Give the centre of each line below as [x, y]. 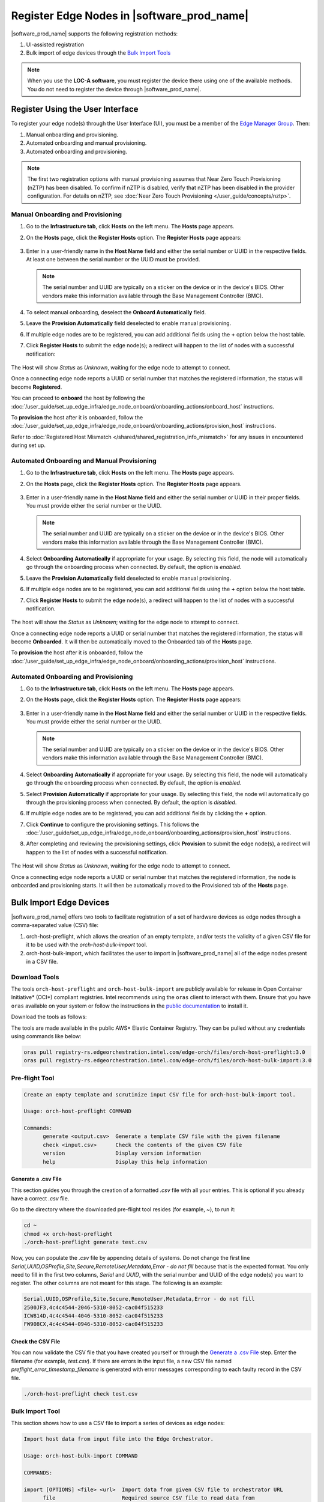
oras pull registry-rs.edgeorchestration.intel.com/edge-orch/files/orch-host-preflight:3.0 [164, 1052]
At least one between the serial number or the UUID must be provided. [113, 260]
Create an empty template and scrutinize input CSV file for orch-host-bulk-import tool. [160, 1094]
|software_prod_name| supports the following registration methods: [94, 34]
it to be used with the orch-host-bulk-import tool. [87, 945]
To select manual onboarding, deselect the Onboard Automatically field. [116, 312]
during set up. [28, 445]
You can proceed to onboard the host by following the [78, 398]
